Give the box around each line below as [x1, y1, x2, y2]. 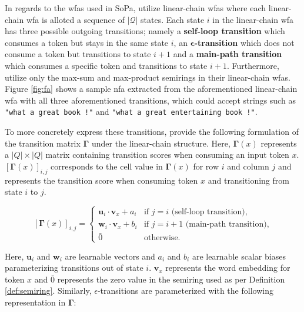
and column [227, 160, 269, 172]
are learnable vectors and [65, 250, 155, 262]
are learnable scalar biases [192, 250, 286, 262]
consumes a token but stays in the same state [5, 36, 169, 48]
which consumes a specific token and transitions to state [5, 59, 208, 71]
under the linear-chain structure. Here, [91, 137, 230, 149]
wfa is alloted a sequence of [26, 13, 125, 25]
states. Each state [141, 13, 205, 25]
